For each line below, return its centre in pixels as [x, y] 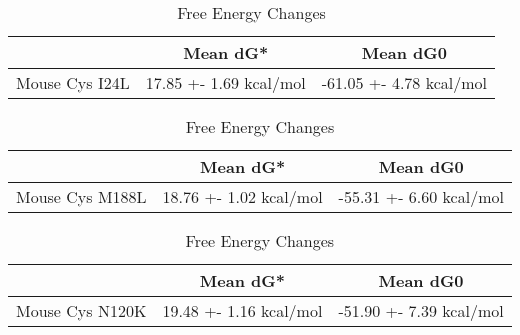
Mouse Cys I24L [73, 82]
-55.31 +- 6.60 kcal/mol [421, 196]
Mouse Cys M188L [81, 196]
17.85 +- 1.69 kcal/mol [225, 82]
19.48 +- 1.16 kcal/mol [242, 310]
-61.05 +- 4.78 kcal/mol [404, 82]
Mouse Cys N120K [81, 310]
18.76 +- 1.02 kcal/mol [242, 196]
